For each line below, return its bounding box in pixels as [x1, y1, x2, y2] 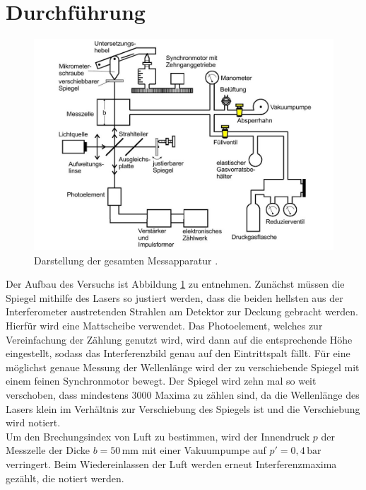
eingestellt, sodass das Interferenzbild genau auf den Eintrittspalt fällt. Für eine [6, 346, 350, 361]
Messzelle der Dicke [6, 443, 90, 457]
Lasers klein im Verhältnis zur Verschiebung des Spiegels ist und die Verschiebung [6, 401, 360, 416]
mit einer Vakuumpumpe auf [141, 443, 266, 457]
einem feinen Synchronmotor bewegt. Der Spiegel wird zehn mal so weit [6, 373, 317, 388]
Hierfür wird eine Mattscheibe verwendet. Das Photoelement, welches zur [6, 318, 323, 333]
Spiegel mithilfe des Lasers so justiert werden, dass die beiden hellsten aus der [6, 290, 343, 305]
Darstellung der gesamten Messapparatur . [34, 252, 218, 267]
